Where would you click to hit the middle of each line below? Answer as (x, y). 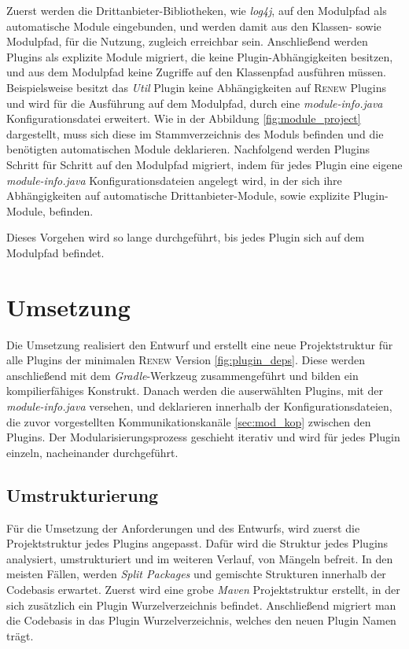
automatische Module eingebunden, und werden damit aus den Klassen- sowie (194, 26)
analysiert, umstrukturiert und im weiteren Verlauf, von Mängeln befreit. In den (200, 558)
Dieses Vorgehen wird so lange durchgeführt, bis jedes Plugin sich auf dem (186, 237)
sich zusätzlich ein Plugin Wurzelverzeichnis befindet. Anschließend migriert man (201, 605)
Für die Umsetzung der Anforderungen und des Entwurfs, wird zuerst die (183, 527)
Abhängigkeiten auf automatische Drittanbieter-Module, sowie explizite (178, 195)
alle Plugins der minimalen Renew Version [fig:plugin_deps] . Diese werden (186, 360)
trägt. (20, 635)
